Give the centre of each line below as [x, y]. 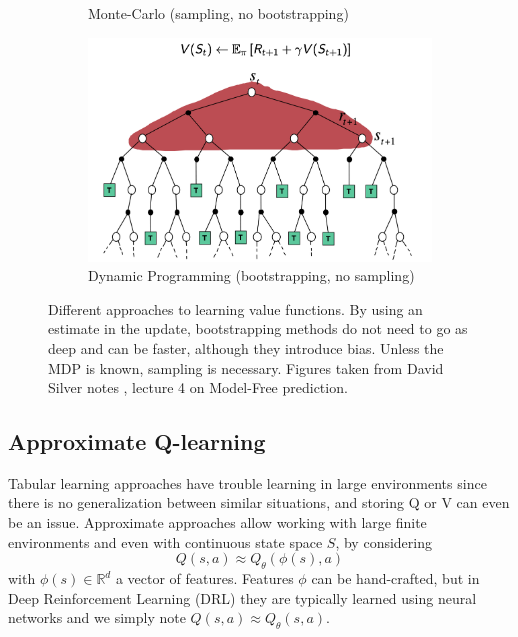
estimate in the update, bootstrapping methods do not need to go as [258, 328]
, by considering [383, 541]
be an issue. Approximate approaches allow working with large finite [217, 522]
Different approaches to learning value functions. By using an [235, 308]
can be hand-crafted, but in [395, 578]
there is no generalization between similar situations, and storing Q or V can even [259, 502]
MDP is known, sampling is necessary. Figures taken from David [246, 367]
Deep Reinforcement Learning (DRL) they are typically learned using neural [242, 597]
